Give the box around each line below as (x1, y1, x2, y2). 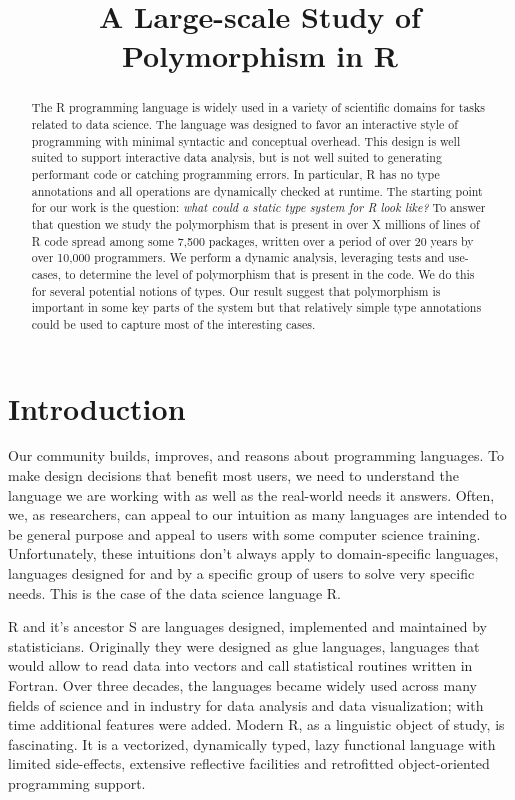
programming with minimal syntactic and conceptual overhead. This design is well (31, 132, 461, 149)
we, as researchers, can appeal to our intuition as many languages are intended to (8, 504, 507, 525)
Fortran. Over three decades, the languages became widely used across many (8, 675, 477, 696)
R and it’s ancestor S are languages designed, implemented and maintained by (8, 616, 487, 637)
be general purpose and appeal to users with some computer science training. (8, 523, 481, 544)
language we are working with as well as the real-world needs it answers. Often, (8, 484, 495, 505)
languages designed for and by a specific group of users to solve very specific (8, 563, 475, 584)
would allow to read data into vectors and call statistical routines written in (8, 655, 473, 676)
